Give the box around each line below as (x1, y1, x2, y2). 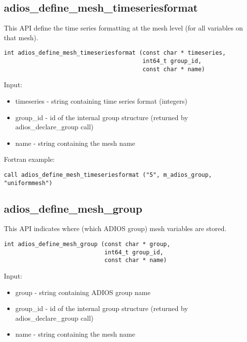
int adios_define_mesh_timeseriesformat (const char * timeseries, (4, 49, 226, 57)
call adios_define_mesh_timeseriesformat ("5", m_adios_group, (4, 171, 212, 178)
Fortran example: (4, 154, 55, 164)
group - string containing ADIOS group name (15, 287, 151, 297)
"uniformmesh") (4, 179, 53, 187)
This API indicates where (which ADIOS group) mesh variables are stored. (4, 223, 227, 233)
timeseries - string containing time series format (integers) (15, 95, 187, 106)
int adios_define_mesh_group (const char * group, (4, 241, 170, 248)
